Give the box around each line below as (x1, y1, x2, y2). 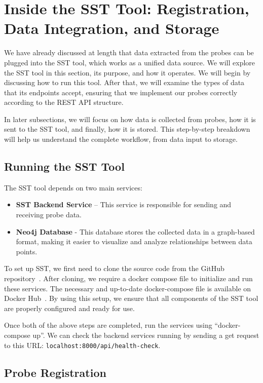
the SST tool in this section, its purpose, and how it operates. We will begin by (4, 67, 251, 78)
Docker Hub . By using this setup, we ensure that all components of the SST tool (4, 293, 258, 303)
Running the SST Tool (4, 159, 125, 174)
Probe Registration (4, 364, 106, 380)
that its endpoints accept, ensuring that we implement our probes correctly (4, 87, 238, 97)
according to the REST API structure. (4, 97, 124, 107)
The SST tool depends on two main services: (4, 182, 142, 193)
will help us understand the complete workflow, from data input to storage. (4, 134, 238, 144)
